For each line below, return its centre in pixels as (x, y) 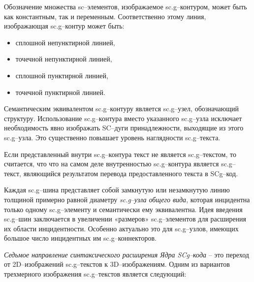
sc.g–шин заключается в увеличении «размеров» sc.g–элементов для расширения (125, 219)
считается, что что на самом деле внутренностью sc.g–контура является (111, 164)
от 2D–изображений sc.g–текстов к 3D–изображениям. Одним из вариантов (117, 264)
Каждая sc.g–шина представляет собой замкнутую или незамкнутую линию (117, 190)
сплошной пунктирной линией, (62, 75)
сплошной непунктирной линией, (65, 42)
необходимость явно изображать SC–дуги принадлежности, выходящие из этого (124, 128)
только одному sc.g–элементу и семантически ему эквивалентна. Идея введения (123, 209)
